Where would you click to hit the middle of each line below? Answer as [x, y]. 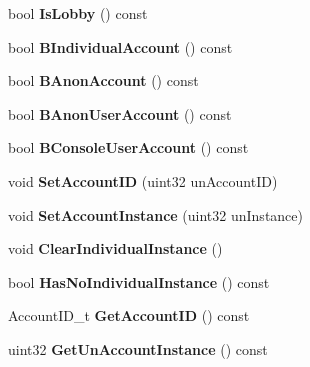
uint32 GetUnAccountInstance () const [138, 348]
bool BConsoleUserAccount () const [128, 147]
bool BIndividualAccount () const [120, 46]
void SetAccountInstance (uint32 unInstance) [155, 214]
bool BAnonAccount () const [103, 80]
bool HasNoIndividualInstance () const [139, 281]
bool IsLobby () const [78, 13]
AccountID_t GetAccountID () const [129, 315]
